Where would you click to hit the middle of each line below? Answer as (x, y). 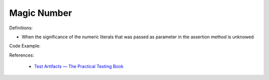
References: (22, 55)
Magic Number (41, 13)
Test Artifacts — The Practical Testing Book (79, 67)
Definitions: (21, 28)
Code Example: (25, 46)
